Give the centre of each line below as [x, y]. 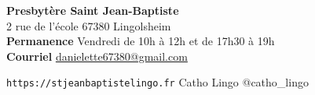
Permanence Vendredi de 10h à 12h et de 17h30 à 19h [141, 41]
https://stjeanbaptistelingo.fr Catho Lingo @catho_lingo [157, 82]
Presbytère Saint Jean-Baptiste [93, 10]
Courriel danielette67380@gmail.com [97, 56]
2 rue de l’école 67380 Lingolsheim [89, 25]
